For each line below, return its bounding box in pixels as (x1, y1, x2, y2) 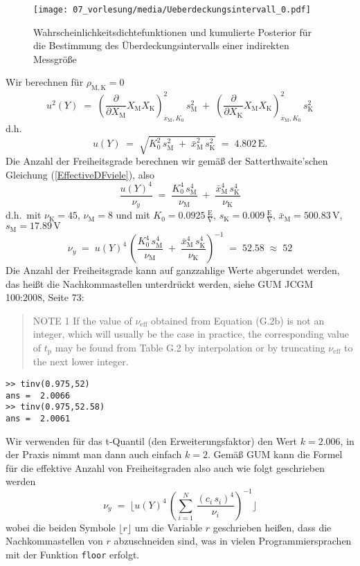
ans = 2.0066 (6, 390, 71, 401)
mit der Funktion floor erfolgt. (6, 547, 140, 561)
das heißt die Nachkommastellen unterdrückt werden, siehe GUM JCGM (6, 276, 314, 291)
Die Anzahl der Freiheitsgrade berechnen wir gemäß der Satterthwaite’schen (6, 154, 328, 168)
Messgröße (33, 51, 77, 66)
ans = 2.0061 (6, 414, 71, 424)
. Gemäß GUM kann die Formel (207, 447, 343, 462)
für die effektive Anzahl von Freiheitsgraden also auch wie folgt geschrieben (6, 460, 325, 475)
